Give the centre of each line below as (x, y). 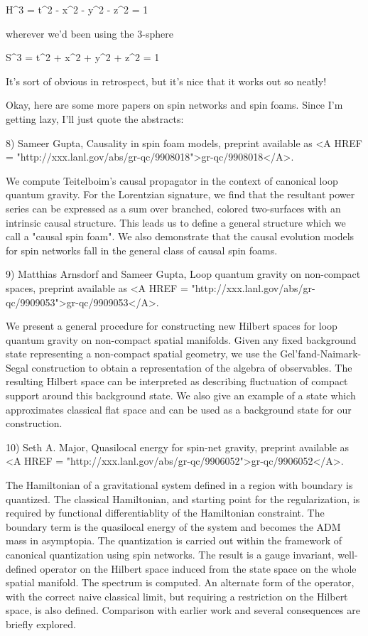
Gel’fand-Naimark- (321, 354)
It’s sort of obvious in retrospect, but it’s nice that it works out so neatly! (166, 81)
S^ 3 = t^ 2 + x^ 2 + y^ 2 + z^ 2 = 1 (83, 57)
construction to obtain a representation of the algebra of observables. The (192, 367)
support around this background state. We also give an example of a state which (181, 395)
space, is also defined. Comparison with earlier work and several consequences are (183, 610)
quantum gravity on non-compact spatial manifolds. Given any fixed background (181, 339)
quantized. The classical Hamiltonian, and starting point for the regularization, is (183, 498)
